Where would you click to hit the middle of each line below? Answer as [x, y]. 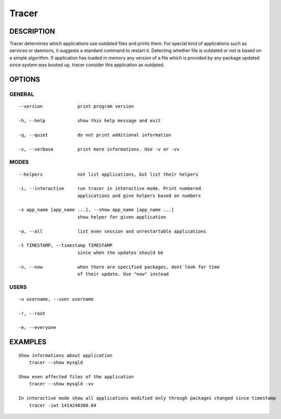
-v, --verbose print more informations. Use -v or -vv [99, 149]
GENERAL [22, 94]
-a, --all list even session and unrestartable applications [113, 231]
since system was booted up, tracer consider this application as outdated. [87, 65]
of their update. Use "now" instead [123, 274]
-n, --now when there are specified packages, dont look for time [119, 267]
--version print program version [76, 106]
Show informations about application [66, 355]
